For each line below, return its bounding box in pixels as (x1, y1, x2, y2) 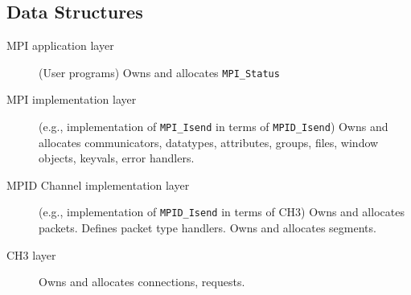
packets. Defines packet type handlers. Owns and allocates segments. (39, 219, 376, 236)
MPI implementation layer (6, 91, 137, 108)
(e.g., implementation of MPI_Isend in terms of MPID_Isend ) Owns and (39, 118, 388, 135)
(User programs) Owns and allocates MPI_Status (39, 64, 280, 80)
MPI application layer (6, 37, 114, 54)
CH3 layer (6, 246, 56, 263)
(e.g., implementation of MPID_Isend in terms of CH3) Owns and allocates (39, 203, 405, 220)
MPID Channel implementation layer (6, 176, 190, 193)
